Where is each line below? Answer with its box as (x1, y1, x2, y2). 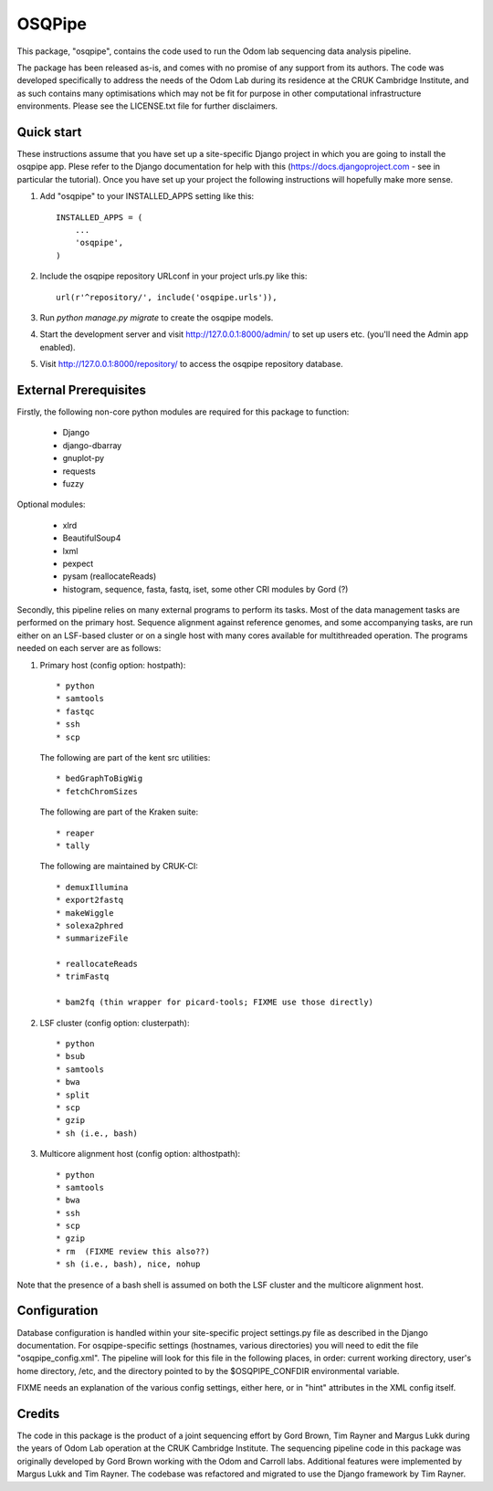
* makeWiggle (56, 908, 114, 918)
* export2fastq (56, 895, 124, 906)
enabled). (39, 341, 77, 352)
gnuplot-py (62, 453, 105, 464)
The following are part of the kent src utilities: (39, 751, 211, 762)
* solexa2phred (56, 920, 124, 930)
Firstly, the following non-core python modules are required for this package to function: (16, 406, 350, 417)
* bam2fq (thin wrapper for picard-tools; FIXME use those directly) (56, 997, 374, 1008)
